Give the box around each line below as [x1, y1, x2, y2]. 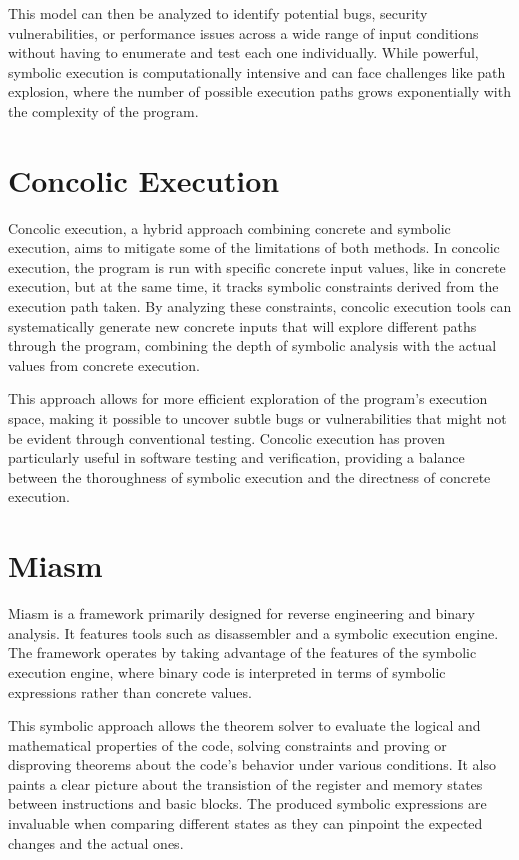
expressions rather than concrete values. [8, 681, 252, 702]
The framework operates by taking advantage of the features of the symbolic [8, 642, 477, 663]
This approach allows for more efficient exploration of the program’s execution [8, 388, 488, 409]
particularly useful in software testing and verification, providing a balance [8, 447, 465, 468]
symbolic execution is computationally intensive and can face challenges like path [8, 61, 506, 82]
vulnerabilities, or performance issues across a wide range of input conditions [8, 22, 479, 43]
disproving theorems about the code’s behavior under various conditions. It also [8, 754, 496, 775]
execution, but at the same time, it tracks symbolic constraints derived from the [8, 276, 499, 297]
